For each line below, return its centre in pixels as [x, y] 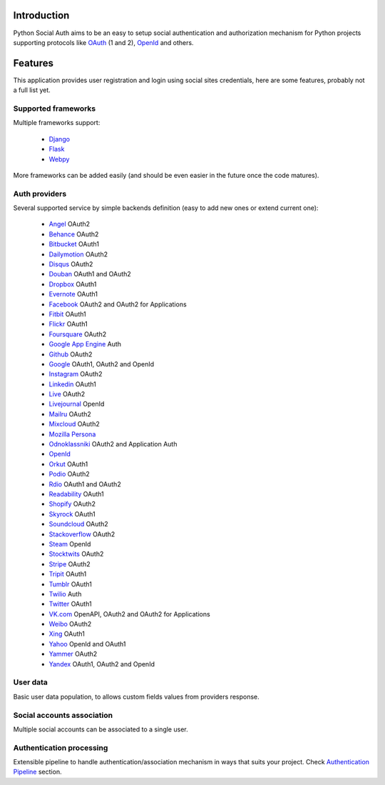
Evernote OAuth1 [73, 294]
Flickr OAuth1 [68, 324]
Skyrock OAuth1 [72, 514]
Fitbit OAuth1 [67, 314]
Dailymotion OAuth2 [78, 254]
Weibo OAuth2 [70, 624]
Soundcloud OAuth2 [78, 524]
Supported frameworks [55, 109]
